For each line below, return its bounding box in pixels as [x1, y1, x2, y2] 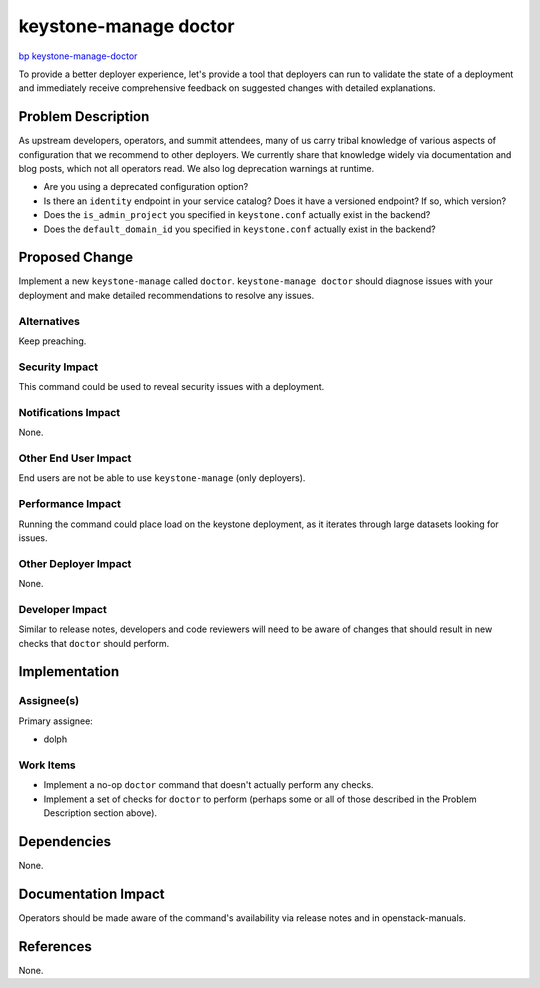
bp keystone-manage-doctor [18, 50, 138, 62]
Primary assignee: [18, 715, 94, 727]
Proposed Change [18, 249, 134, 266]
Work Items [18, 758, 76, 772]
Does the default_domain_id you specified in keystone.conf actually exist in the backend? [43, 223, 436, 235]
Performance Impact [18, 497, 122, 511]
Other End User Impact [18, 451, 132, 465]
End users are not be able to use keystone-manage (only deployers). [18, 472, 306, 484]
